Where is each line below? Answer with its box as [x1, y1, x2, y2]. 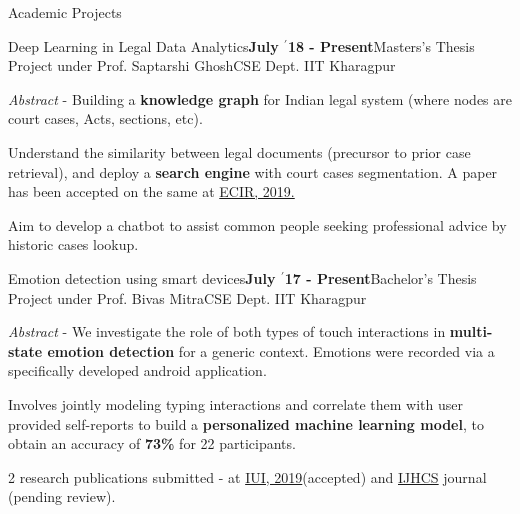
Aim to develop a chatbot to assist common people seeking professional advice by [8, 214, 507, 235]
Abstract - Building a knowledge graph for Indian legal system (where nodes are [8, 88, 512, 109]
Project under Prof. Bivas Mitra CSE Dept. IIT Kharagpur [8, 287, 367, 308]
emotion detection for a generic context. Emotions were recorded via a [47, 340, 495, 361]
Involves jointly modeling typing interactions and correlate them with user [8, 393, 464, 414]
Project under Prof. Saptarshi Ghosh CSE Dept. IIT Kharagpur [8, 55, 396, 76]
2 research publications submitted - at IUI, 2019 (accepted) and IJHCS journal [8, 466, 487, 487]
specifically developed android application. [8, 360, 267, 381]
